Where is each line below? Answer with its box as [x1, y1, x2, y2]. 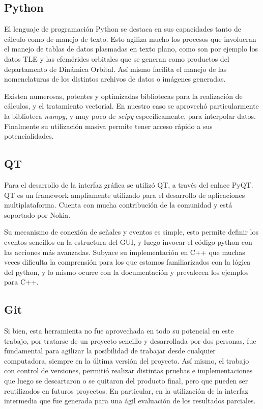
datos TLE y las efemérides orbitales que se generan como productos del [4, 53, 229, 64]
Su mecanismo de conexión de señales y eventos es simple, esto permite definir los [4, 226, 258, 237]
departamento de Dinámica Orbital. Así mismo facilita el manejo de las [4, 63, 227, 74]
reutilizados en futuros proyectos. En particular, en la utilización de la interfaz [4, 385, 248, 396]
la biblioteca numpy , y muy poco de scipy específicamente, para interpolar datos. [4, 110, 256, 121]
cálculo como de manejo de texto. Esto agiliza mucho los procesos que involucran [4, 33, 256, 44]
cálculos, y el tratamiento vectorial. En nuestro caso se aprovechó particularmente [4, 100, 259, 111]
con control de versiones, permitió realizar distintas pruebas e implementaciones [4, 365, 253, 376]
